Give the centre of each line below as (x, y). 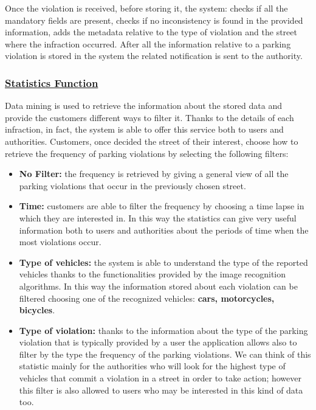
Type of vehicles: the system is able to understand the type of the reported (163, 262)
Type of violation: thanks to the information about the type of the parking (163, 330)
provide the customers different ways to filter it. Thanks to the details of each (149, 117)
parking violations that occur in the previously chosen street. (132, 185)
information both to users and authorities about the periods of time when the (164, 230)
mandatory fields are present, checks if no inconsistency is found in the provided (154, 20)
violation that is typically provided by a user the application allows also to (158, 342)
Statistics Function (52, 82)
